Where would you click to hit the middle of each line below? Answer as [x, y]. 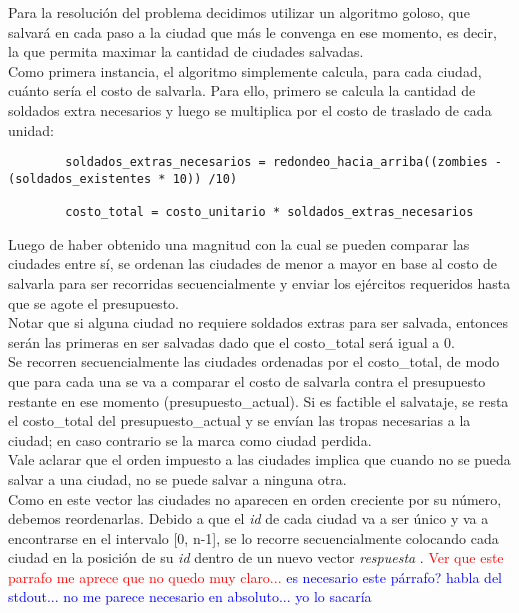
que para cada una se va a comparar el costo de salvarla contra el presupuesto [247, 380]
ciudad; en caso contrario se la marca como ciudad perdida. [190, 439]
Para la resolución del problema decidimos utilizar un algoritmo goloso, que [239, 12]
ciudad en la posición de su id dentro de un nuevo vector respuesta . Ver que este [256, 557]
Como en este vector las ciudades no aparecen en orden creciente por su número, [255, 498]
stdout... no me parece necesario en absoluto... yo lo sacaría [190, 596]
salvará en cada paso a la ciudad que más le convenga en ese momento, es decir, [252, 31]
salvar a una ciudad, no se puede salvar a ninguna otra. [177, 478]
